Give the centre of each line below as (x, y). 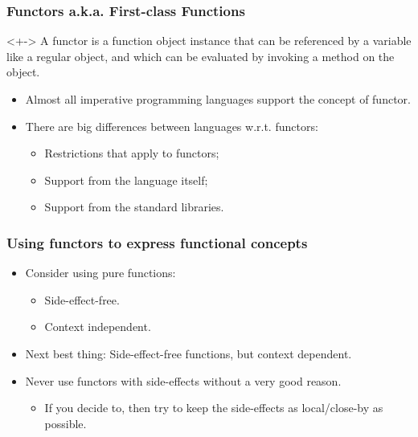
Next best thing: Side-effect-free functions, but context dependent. (189, 353)
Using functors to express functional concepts (157, 242)
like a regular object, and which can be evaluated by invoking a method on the (201, 56)
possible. (66, 423)
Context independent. (98, 327)
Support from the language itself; (126, 180)
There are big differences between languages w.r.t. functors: (172, 126)
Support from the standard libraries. (134, 207)
